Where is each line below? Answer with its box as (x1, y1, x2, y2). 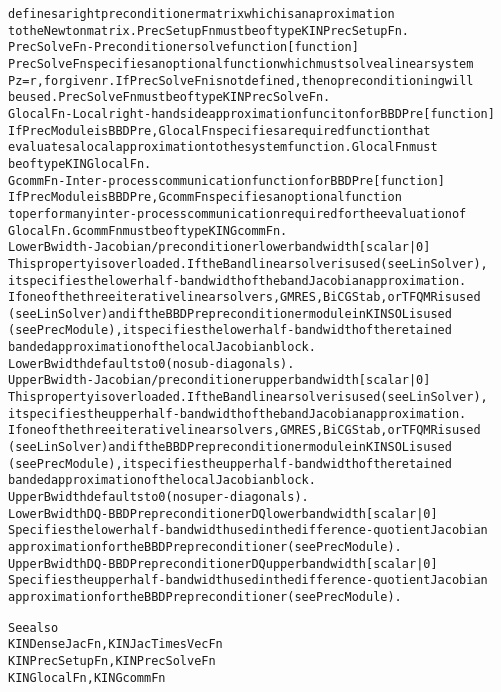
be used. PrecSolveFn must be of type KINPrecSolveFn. (8, 90, 331, 105)
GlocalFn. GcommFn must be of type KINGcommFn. (8, 223, 288, 238)
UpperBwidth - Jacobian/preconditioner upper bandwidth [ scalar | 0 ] (8, 373, 431, 388)
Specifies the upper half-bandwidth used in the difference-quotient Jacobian (8, 573, 488, 588)
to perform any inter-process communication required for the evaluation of (8, 206, 467, 221)
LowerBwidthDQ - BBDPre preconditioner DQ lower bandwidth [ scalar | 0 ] (8, 506, 438, 521)
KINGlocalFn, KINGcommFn (8, 670, 166, 685)
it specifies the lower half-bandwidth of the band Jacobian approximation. (8, 273, 467, 288)
